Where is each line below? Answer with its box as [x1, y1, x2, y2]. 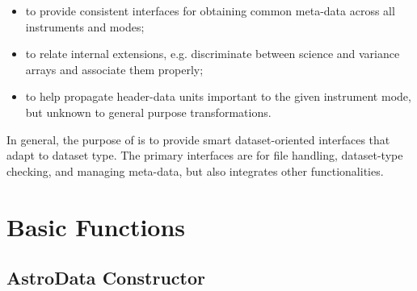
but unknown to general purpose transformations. [25, 103, 272, 120]
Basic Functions [6, 210, 186, 243]
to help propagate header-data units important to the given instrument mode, [25, 88, 411, 105]
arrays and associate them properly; [25, 60, 204, 77]
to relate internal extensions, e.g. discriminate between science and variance [25, 45, 400, 62]
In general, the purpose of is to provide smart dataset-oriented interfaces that [6, 131, 390, 148]
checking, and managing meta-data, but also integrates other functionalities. [6, 162, 384, 179]
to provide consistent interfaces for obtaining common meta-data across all [25, 2, 395, 19]
